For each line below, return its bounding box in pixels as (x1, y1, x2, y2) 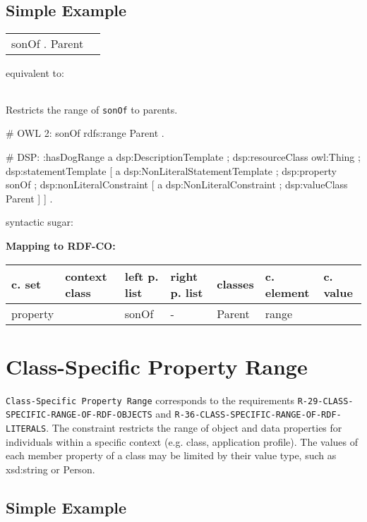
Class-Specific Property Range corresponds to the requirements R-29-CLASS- (6, 392, 354, 407)
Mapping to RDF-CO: (6, 238, 116, 253)
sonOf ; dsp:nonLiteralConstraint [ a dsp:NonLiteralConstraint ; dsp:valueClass (6, 177, 348, 192)
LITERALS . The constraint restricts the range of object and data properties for (6, 420, 342, 435)
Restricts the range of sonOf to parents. (6, 102, 178, 116)
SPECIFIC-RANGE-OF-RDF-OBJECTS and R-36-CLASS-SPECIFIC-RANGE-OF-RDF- (6, 406, 342, 421)
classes (217, 276, 254, 293)
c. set (11, 276, 42, 293)
